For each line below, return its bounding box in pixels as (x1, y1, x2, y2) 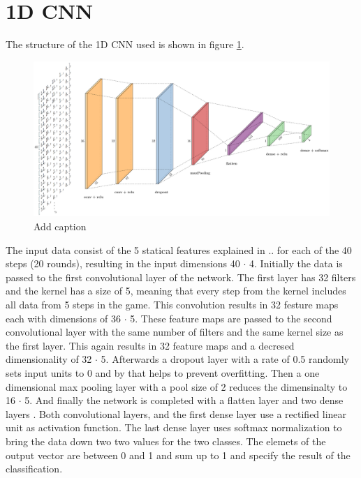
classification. (6, 461, 63, 476)
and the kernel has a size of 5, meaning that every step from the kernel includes (6, 283, 346, 298)
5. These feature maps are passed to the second (130, 311, 332, 325)
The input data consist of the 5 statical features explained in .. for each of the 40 (6, 242, 352, 257)
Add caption (34, 219, 87, 234)
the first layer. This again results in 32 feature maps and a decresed (6, 338, 295, 352)
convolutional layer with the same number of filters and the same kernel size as (6, 324, 344, 339)
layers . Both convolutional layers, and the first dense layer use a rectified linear (6, 406, 347, 421)
